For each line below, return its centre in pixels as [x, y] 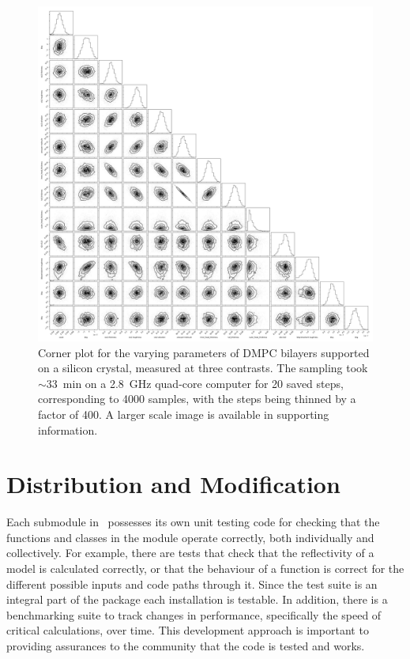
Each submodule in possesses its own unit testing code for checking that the [193, 522]
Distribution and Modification [173, 484]
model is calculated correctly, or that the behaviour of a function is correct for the [205, 569]
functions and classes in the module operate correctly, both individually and [190, 537]
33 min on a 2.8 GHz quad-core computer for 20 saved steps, [195, 383]
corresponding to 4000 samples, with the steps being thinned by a [197, 399]
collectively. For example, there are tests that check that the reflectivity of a [190, 553]
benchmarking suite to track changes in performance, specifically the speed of [194, 614]
